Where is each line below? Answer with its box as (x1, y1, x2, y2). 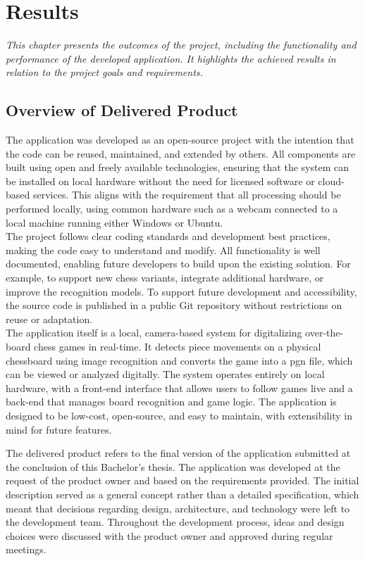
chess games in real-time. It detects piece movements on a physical (34, 339, 321, 354)
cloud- (318, 173, 345, 188)
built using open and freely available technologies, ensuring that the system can (6, 160, 349, 175)
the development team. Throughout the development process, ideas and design (6, 515, 345, 529)
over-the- (305, 325, 344, 340)
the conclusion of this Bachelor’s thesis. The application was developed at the (6, 459, 340, 474)
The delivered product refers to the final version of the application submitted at (6, 446, 351, 460)
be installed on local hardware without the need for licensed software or (6, 173, 315, 188)
